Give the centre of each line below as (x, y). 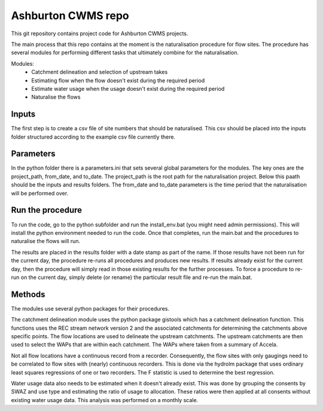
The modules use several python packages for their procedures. (90, 308)
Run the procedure (47, 210)
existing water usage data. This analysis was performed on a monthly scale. (105, 400)
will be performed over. (40, 193)
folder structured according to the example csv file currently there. (93, 137)
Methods (28, 294)
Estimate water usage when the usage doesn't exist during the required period (128, 88)
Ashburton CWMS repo (70, 16)
